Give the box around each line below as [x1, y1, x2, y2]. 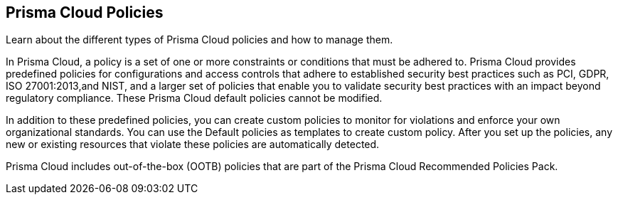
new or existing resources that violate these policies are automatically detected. [6, 138, 380, 151]
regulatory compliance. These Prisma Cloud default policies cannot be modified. [6, 92, 383, 105]
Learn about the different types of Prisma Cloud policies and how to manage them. [6, 33, 393, 46]
